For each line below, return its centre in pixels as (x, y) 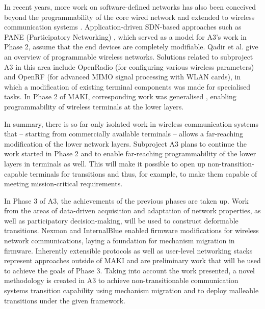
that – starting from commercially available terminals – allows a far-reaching (124, 134)
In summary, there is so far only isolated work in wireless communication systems (131, 123)
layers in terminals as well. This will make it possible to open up (105, 163)
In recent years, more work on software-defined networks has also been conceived (130, 7)
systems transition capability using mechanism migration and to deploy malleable (131, 290)
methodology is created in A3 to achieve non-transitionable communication (121, 280)
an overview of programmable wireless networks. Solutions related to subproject (129, 56)
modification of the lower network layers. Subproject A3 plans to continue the (125, 143)
